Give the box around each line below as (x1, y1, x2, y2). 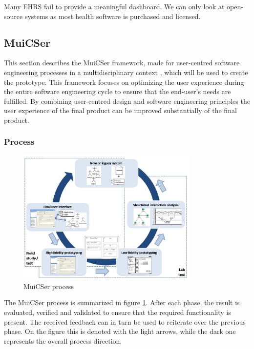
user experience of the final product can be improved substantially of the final (4, 105, 237, 116)
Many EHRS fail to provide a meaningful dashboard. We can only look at (4, 1, 225, 11)
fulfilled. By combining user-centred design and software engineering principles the (4, 96, 250, 106)
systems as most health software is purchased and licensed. (24, 11, 201, 21)
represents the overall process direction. (4, 335, 122, 346)
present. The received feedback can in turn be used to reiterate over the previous (4, 316, 246, 327)
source (4, 11, 23, 21)
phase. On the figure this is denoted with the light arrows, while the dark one (4, 326, 236, 336)
